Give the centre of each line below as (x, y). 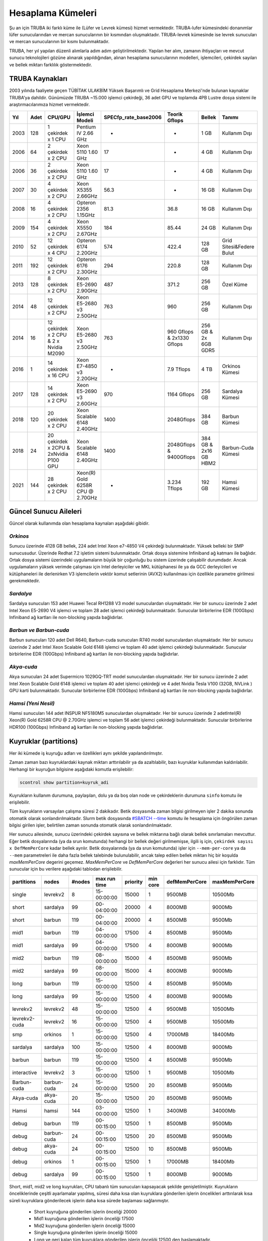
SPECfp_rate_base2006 (133, 117)
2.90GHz (87, 290)
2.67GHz (87, 234)
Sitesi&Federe (238, 247)
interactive (25, 1072)
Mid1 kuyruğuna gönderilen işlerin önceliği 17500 (84, 1219)
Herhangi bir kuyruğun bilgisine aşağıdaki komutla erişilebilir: (71, 769)
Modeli (85, 120)
